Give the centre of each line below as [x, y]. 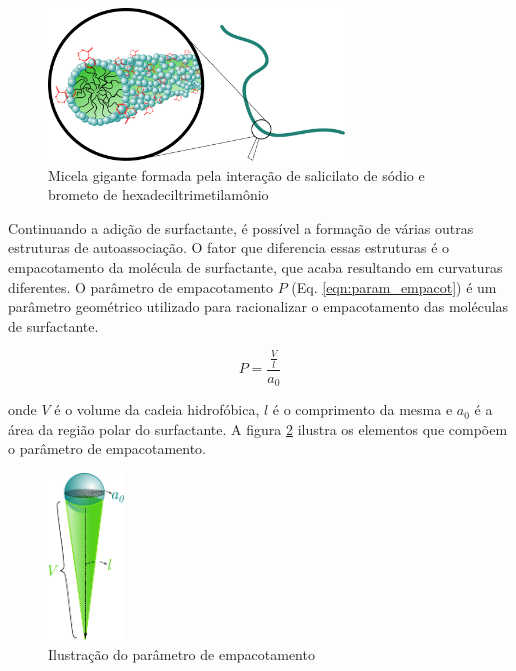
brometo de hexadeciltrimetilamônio [158, 194]
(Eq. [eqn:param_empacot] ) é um [394, 286]
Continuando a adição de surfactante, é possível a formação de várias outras [241, 227]
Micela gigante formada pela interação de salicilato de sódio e [236, 174]
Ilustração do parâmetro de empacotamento [181, 653]
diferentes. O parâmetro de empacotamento [141, 286]
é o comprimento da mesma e [362, 409]
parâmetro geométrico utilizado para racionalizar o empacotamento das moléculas [258, 306]
